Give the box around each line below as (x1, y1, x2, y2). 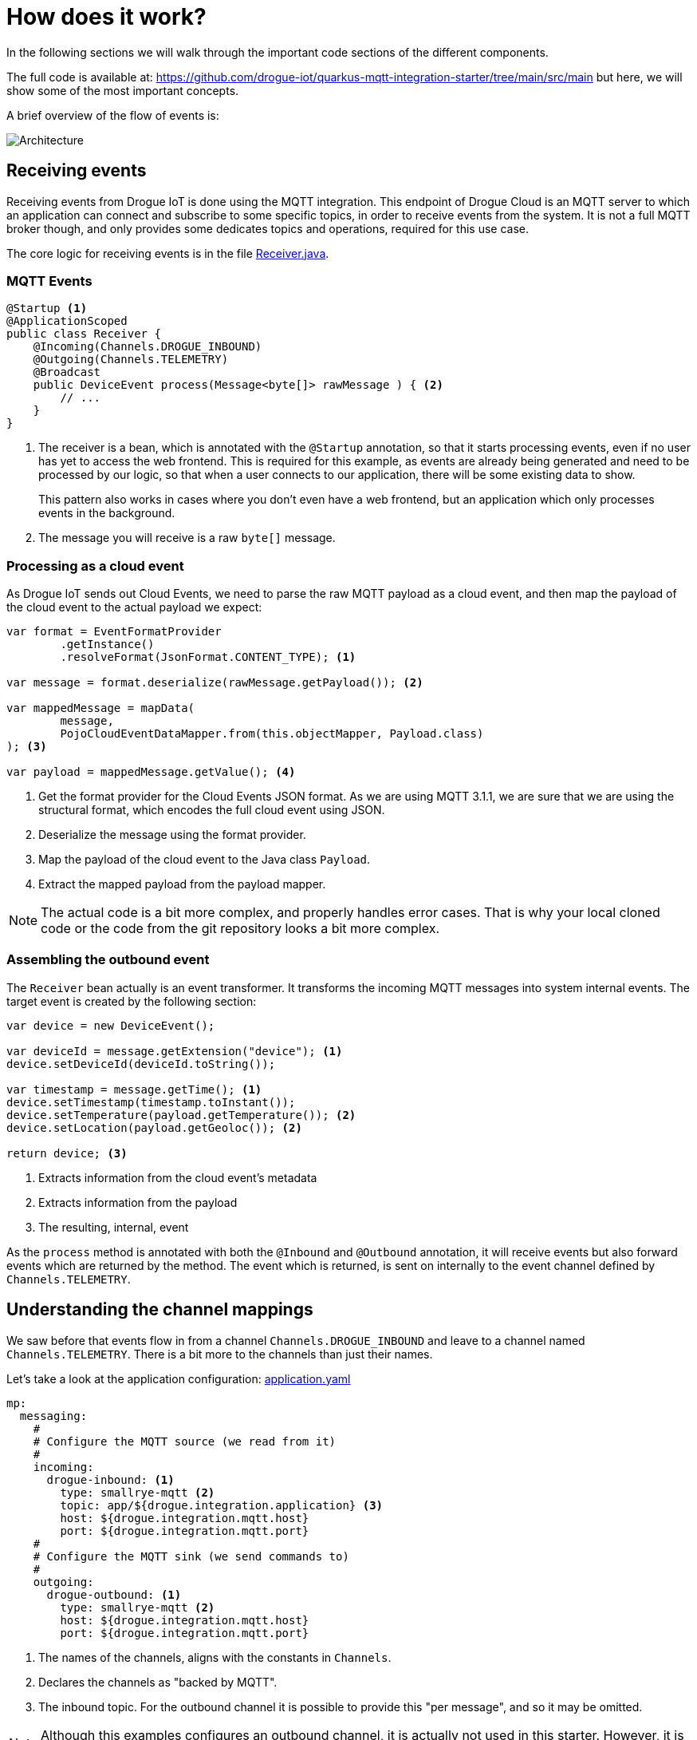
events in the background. (38, 506, 175, 520)
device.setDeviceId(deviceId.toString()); (6, 1057, 276, 1070)
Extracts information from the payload (38, 1195, 238, 1209)
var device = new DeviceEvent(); (6, 1018, 215, 1032)
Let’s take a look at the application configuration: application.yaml (6, 1371, 351, 1386)
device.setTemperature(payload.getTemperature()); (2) (6, 1108, 356, 1121)
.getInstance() (60, 638, 155, 651)
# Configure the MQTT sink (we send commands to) (33, 1549, 349, 1563)
